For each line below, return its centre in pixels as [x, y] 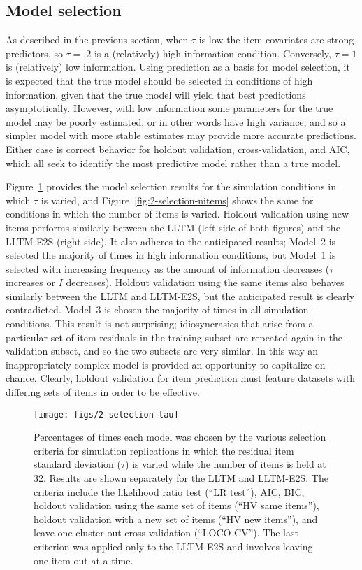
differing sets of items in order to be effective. [103, 392]
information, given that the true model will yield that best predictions [156, 94]
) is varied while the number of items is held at [226, 464]
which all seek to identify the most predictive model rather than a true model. [173, 163]
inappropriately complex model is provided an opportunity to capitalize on [166, 364]
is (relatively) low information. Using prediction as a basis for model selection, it [178, 67]
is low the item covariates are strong [276, 40]
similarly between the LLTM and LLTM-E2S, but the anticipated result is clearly [180, 295]
